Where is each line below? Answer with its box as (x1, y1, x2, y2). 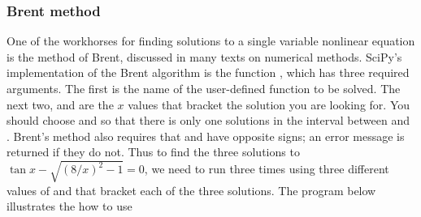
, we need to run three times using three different (144, 160, 389, 177)
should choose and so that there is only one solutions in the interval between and (7, 112, 410, 129)
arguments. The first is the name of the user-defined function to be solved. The (7, 80, 401, 96)
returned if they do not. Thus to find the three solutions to (7, 143, 300, 160)
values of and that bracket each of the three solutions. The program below (7, 181, 376, 198)
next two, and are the (7, 96, 114, 113)
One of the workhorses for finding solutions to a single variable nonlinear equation (7, 32, 415, 49)
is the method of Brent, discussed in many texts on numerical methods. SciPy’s (7, 48, 402, 65)
